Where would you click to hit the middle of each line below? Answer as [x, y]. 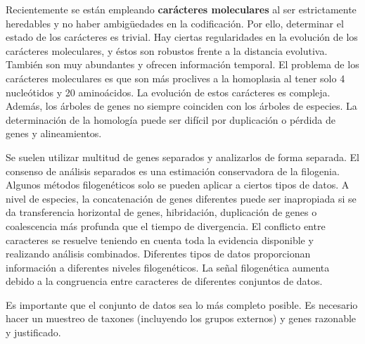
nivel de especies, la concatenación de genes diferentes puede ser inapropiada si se [181, 198]
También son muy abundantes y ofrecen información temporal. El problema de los [182, 64]
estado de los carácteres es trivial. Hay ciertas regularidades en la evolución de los [182, 37]
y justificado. [33, 332]
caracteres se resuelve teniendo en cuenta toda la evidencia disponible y [160, 240]
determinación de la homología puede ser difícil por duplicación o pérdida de [171, 119]
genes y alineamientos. [54, 133]
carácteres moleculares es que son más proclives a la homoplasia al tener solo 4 [175, 78]
